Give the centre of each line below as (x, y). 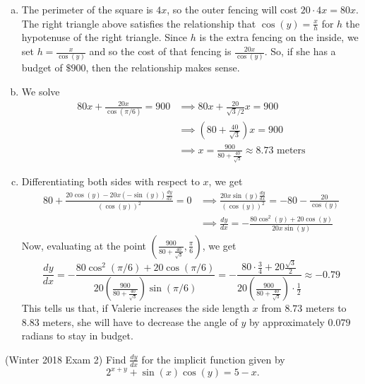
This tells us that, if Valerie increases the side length (135, 308)
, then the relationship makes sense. (163, 68)
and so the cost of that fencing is (160, 51)
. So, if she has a (300, 51)
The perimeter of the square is (87, 9)
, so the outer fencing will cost (232, 9)
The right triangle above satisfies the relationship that (139, 23)
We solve (41, 91)
